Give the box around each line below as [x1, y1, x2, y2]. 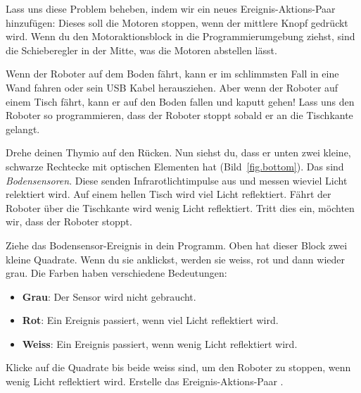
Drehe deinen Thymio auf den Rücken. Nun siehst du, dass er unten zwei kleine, [6, 145, 351, 160]
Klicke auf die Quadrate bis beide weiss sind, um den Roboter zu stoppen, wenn [6, 360, 351, 375]
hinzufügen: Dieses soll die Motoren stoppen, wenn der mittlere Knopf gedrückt [6, 15, 348, 30]
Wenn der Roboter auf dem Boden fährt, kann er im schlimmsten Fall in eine [6, 66, 339, 81]
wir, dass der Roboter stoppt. [6, 214, 132, 229]
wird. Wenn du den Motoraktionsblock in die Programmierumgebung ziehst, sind [6, 29, 355, 44]
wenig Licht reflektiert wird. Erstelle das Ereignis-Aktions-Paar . [6, 374, 284, 389]
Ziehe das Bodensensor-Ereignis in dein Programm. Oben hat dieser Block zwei [6, 237, 348, 252]
